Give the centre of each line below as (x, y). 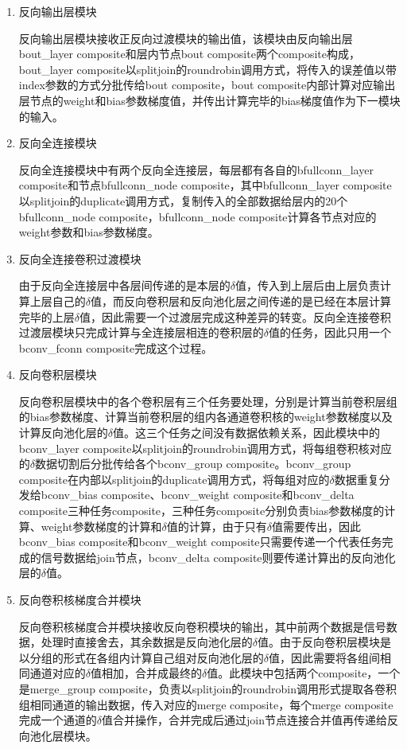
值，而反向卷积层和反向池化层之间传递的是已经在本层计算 (241, 300)
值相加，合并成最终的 (147, 673)
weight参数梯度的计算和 (101, 526)
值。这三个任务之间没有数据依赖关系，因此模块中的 (247, 433)
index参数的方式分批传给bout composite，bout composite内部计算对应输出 (207, 85)
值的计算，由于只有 (217, 526)
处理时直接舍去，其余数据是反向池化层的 (147, 642)
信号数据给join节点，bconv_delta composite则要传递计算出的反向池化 (218, 557)
